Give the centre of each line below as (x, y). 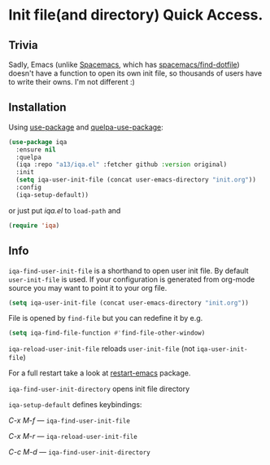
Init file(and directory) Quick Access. (136, 15)
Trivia (23, 45)
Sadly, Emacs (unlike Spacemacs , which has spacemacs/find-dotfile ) (124, 64)
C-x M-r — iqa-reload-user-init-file (73, 436)
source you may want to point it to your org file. (88, 287)
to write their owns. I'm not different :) (72, 82)
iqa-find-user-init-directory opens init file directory (99, 389)
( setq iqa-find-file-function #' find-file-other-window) (107, 333)
